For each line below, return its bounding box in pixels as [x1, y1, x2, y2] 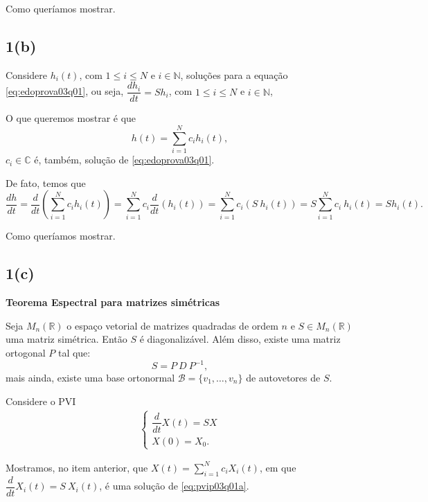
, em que [259, 460, 296, 474]
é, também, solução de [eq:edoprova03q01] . [34, 152, 215, 167]
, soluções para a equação [180, 67, 288, 82]
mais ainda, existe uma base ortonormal [6, 370, 175, 385]
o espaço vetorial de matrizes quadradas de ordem [66, 318, 278, 332]
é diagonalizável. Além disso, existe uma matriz [139, 332, 341, 346]
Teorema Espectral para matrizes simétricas [6, 295, 220, 310]
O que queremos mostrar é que [6, 111, 136, 125]
